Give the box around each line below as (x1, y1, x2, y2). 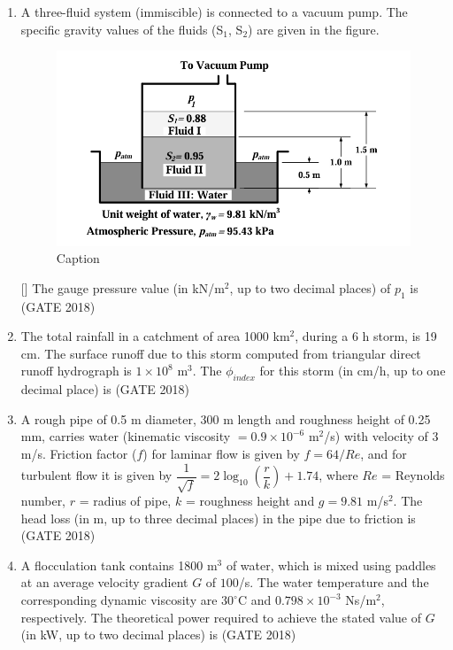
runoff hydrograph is (20, 361, 132, 380)
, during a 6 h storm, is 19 (295, 327, 437, 345)
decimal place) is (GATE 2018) (20, 380, 189, 399)
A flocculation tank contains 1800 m (20, 555, 218, 574)
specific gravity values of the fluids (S (20, 19, 224, 38)
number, (20, 491, 66, 510)
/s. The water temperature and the (238, 573, 429, 592)
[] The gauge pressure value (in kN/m (20, 278, 225, 297)
